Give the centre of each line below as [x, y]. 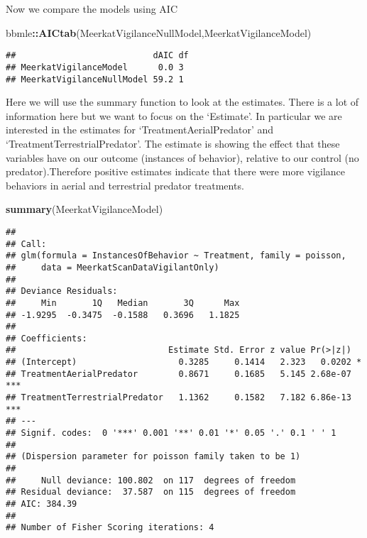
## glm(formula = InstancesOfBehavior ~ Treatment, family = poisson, [176, 256]
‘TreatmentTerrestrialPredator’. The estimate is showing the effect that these [173, 143]
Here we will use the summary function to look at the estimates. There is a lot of [182, 102]
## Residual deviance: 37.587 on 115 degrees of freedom [151, 492]
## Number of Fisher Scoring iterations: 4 [110, 528]
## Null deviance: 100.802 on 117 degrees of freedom [151, 480]
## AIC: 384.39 [42, 504]
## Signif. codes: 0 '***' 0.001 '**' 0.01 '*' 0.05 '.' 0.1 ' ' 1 [171, 433]
